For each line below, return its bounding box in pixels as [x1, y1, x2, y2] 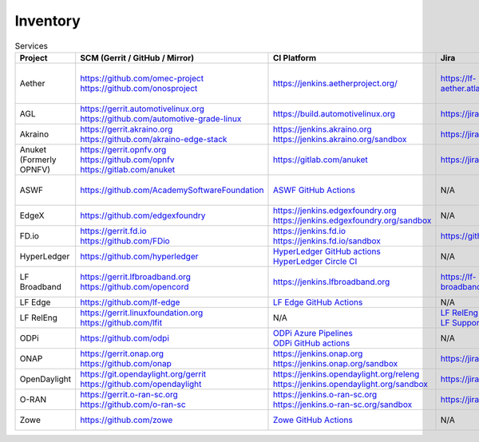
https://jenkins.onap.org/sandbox [272, 357, 398, 369]
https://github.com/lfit [80, 317, 163, 328]
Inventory [14, 12, 81, 30]
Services [14, 40, 48, 51]
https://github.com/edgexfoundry [80, 210, 206, 221]
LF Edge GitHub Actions [272, 296, 363, 307]
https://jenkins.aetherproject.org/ [272, 77, 398, 89]
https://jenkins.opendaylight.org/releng [272, 368, 420, 379]
